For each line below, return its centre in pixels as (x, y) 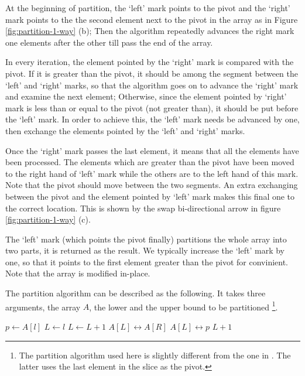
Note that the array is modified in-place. (78, 273)
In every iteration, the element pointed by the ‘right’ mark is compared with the (150, 62)
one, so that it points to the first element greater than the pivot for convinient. (147, 262)
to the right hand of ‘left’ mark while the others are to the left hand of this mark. (152, 173)
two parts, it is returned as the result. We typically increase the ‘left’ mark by (145, 250)
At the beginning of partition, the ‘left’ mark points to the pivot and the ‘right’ (148, 8)
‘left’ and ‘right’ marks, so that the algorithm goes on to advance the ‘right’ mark (152, 85)
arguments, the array (43, 307)
